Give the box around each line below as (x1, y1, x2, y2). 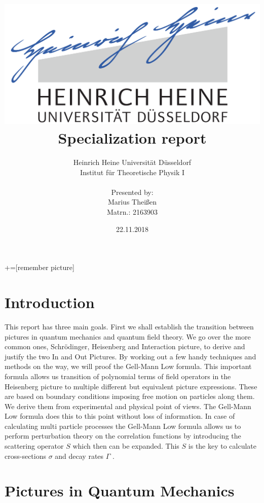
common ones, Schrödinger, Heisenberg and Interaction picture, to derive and (5, 341, 245, 352)
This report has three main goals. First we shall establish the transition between (5, 321, 254, 331)
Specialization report (58, 127, 207, 148)
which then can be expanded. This (72, 441, 179, 451)
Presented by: (111, 186, 154, 197)
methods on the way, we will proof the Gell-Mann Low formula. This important (5, 361, 252, 372)
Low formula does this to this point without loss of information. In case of (5, 411, 235, 421)
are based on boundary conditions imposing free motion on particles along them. (5, 391, 255, 401)
